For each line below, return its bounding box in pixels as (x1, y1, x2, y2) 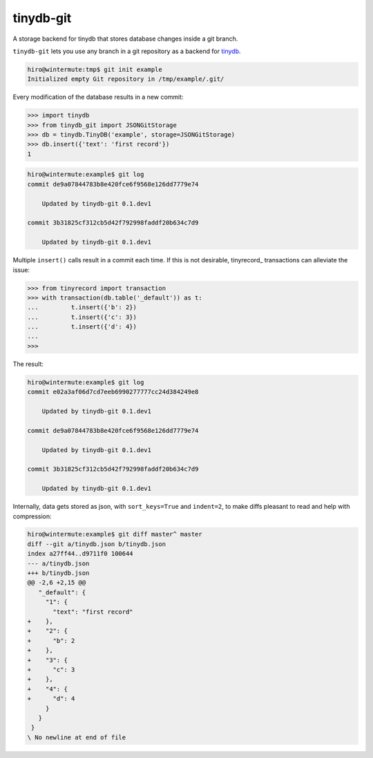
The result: (12, 360, 44, 368)
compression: (12, 512, 52, 521)
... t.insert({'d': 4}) (27, 323, 137, 331)
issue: (12, 266, 30, 274)
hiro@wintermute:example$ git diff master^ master (27, 530, 203, 538)
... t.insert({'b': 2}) (27, 304, 137, 311)
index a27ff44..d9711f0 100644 (27, 550, 134, 558)
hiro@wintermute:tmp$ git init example (27, 66, 162, 73)
